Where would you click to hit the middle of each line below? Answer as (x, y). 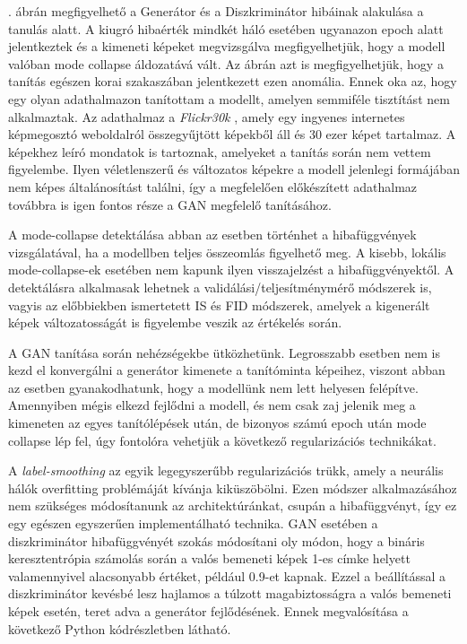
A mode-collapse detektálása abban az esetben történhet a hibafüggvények (212, 235)
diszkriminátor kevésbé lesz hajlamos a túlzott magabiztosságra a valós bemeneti (230, 593)
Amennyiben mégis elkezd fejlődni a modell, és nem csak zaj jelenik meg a (212, 405)
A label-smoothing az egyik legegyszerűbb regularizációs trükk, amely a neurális (226, 470)
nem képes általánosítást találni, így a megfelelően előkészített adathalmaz (213, 186)
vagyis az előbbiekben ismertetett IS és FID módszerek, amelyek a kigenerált (219, 305)
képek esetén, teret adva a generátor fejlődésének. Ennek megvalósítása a (208, 611)
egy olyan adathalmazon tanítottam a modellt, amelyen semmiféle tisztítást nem (229, 98)
